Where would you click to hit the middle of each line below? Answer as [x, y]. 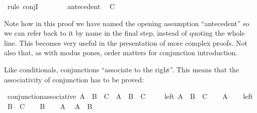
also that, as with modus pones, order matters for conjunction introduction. [121, 52]
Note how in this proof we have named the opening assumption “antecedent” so [127, 23]
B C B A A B [50, 106]
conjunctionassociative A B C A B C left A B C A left [130, 96]
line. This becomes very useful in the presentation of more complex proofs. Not [126, 42]
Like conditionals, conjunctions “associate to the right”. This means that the [122, 69]
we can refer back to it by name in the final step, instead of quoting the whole [124, 33]
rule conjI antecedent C [61, 6]
